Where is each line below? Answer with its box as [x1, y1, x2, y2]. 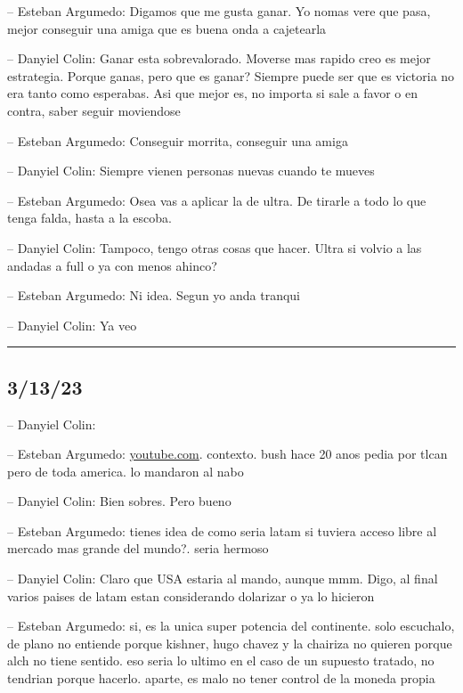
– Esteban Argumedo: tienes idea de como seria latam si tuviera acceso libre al [7, 521, 437, 540]
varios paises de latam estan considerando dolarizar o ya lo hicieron [7, 586, 375, 605]
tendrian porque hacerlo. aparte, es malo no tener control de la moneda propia [7, 669, 435, 688]
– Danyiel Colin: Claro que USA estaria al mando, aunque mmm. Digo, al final [7, 569, 438, 588]
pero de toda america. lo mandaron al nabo [7, 461, 244, 480]
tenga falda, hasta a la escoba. [7, 208, 172, 227]
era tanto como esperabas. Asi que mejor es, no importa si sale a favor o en [7, 84, 418, 102]
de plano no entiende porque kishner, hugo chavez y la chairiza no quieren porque [7, 633, 452, 652]
